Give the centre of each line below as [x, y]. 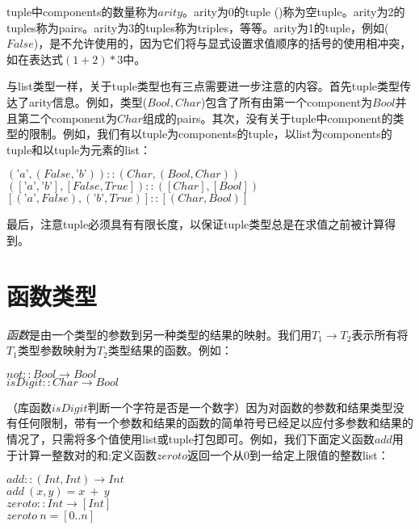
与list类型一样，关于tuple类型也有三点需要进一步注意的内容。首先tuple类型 [203, 86]
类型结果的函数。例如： [170, 350]
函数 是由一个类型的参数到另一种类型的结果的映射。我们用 [159, 334]
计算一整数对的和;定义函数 [87, 454]
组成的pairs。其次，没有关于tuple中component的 [268, 118]
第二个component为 [67, 118]
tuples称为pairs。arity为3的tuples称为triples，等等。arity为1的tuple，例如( [198, 27]
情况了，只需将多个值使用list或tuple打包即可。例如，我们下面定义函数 [191, 439]
